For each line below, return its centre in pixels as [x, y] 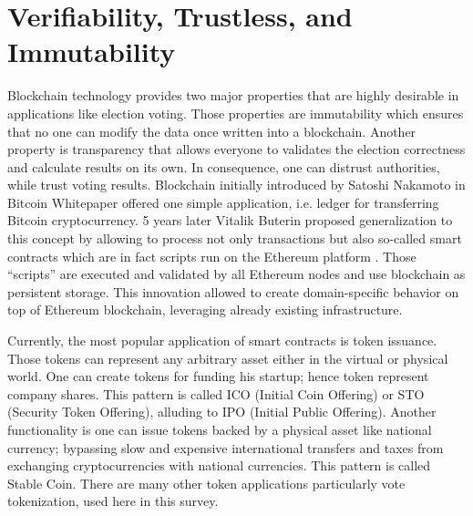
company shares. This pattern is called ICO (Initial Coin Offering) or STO [216, 393]
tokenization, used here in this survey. [113, 501]
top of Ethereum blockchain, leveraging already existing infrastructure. [205, 310]
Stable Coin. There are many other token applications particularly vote [206, 483]
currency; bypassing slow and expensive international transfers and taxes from [226, 447]
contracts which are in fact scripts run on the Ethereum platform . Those [212, 256]
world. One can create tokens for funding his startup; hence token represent [218, 376]
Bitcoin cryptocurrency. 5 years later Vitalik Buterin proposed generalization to [230, 220]
